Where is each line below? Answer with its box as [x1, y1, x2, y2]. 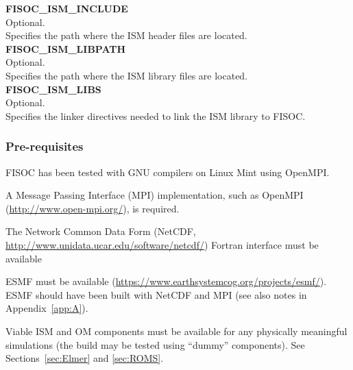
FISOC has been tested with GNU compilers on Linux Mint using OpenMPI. [5, 164, 330, 179]
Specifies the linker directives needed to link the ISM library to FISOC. [5, 108, 306, 123]
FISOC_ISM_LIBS [5, 82, 101, 96]
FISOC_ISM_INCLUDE [5, 1, 128, 15]
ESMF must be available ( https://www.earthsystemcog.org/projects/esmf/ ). [5, 274, 327, 288]
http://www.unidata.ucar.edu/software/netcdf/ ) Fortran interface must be [5, 237, 319, 251]
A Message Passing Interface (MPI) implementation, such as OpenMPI [5, 188, 304, 202]
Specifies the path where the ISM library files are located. [5, 68, 248, 82]
